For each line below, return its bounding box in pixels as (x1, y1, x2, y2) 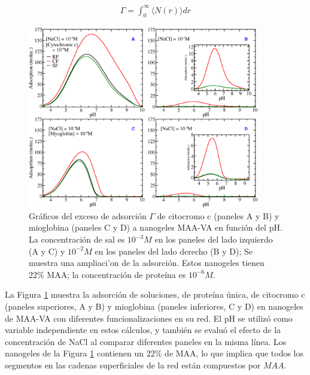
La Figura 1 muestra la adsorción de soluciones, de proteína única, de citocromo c (5, 288, 305, 301)
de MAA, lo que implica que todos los (165, 347, 304, 359)
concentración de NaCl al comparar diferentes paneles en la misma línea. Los (5, 335, 287, 347)
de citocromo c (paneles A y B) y (157, 209, 279, 222)
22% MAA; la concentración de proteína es (29, 268, 186, 280)
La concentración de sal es (29, 233, 125, 246)
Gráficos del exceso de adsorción (29, 209, 147, 222)
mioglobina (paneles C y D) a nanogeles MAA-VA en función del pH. (29, 221, 282, 234)
